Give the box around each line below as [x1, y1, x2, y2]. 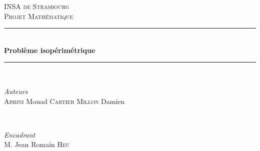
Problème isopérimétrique [4, 44, 95, 55]
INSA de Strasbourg [4, 1, 69, 11]
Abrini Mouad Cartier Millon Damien [4, 95, 125, 106]
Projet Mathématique [4, 10, 73, 21]
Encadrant [4, 129, 35, 139]
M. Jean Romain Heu [4, 139, 70, 149]
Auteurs [4, 85, 28, 96]
